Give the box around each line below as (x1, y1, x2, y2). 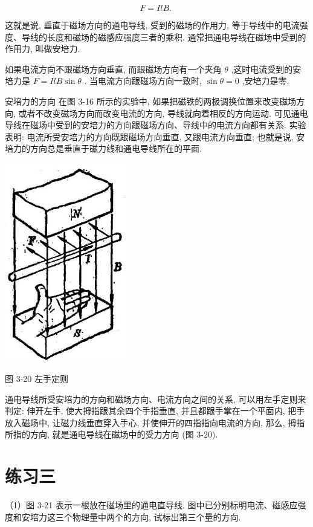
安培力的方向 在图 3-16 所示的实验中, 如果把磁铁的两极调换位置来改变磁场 (5, 94, 297, 107)
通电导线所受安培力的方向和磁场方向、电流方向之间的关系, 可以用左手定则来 (5, 392, 306, 405)
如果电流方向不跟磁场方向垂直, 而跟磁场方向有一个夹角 (5, 62, 222, 75)
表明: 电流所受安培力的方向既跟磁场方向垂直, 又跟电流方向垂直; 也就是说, (5, 130, 294, 143)
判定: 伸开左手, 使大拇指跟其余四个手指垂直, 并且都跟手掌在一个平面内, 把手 (5, 404, 305, 417)
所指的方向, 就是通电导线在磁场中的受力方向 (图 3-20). (5, 428, 218, 441)
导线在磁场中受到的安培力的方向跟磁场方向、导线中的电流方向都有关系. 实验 (5, 118, 306, 131)
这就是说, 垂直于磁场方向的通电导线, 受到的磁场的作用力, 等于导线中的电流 (5, 19, 300, 31)
